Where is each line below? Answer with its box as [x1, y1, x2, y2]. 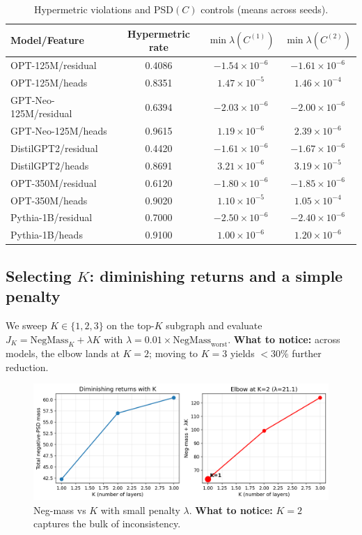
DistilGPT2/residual [10, 141, 98, 155]
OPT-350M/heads [10, 193, 88, 207]
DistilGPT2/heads [10, 158, 89, 172]
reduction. [6, 359, 49, 374]
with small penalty [100, 502, 180, 517]
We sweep [6, 317, 47, 332]
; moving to [149, 346, 198, 361]
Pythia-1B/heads [10, 227, 83, 242]
